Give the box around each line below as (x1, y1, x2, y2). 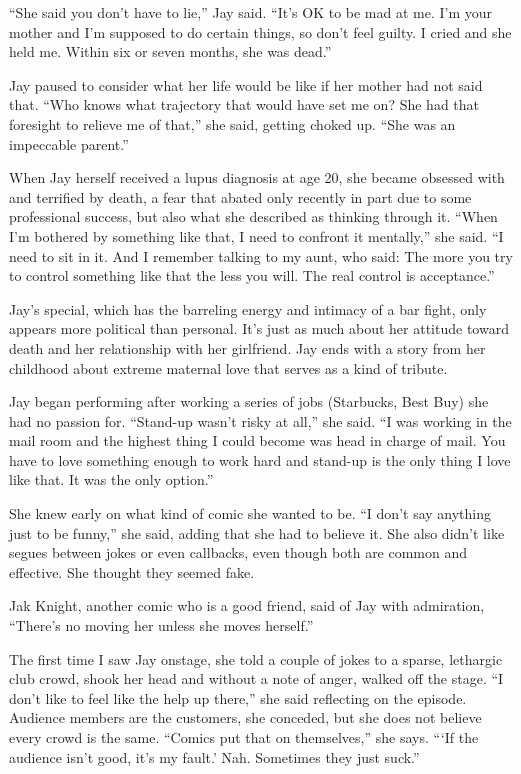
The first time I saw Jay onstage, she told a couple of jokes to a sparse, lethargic (9, 648, 503, 669)
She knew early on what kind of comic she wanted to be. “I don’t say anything (9, 503, 492, 524)
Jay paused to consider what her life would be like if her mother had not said (9, 74, 483, 95)
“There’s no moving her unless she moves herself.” (9, 615, 314, 636)
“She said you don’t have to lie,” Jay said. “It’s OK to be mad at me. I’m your (9, 2, 493, 22)
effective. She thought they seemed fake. (9, 561, 255, 582)
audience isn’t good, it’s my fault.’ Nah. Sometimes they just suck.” (9, 746, 420, 767)
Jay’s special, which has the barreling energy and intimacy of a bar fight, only (9, 298, 487, 319)
